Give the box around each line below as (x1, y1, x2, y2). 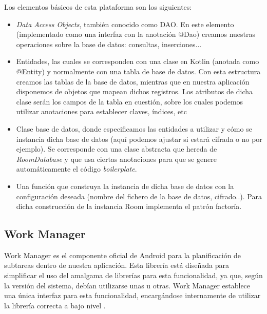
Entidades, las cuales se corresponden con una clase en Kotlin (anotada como (16, 56, 259, 67)
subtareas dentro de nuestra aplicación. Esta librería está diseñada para (4, 260, 230, 270)
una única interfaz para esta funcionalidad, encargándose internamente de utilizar (4, 290, 261, 301)
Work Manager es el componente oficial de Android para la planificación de (4, 249, 241, 260)
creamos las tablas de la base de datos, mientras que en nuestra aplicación (16, 76, 250, 87)
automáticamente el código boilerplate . (16, 163, 137, 174)
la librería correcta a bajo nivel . (4, 300, 106, 310)
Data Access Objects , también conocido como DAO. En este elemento (16, 18, 234, 29)
